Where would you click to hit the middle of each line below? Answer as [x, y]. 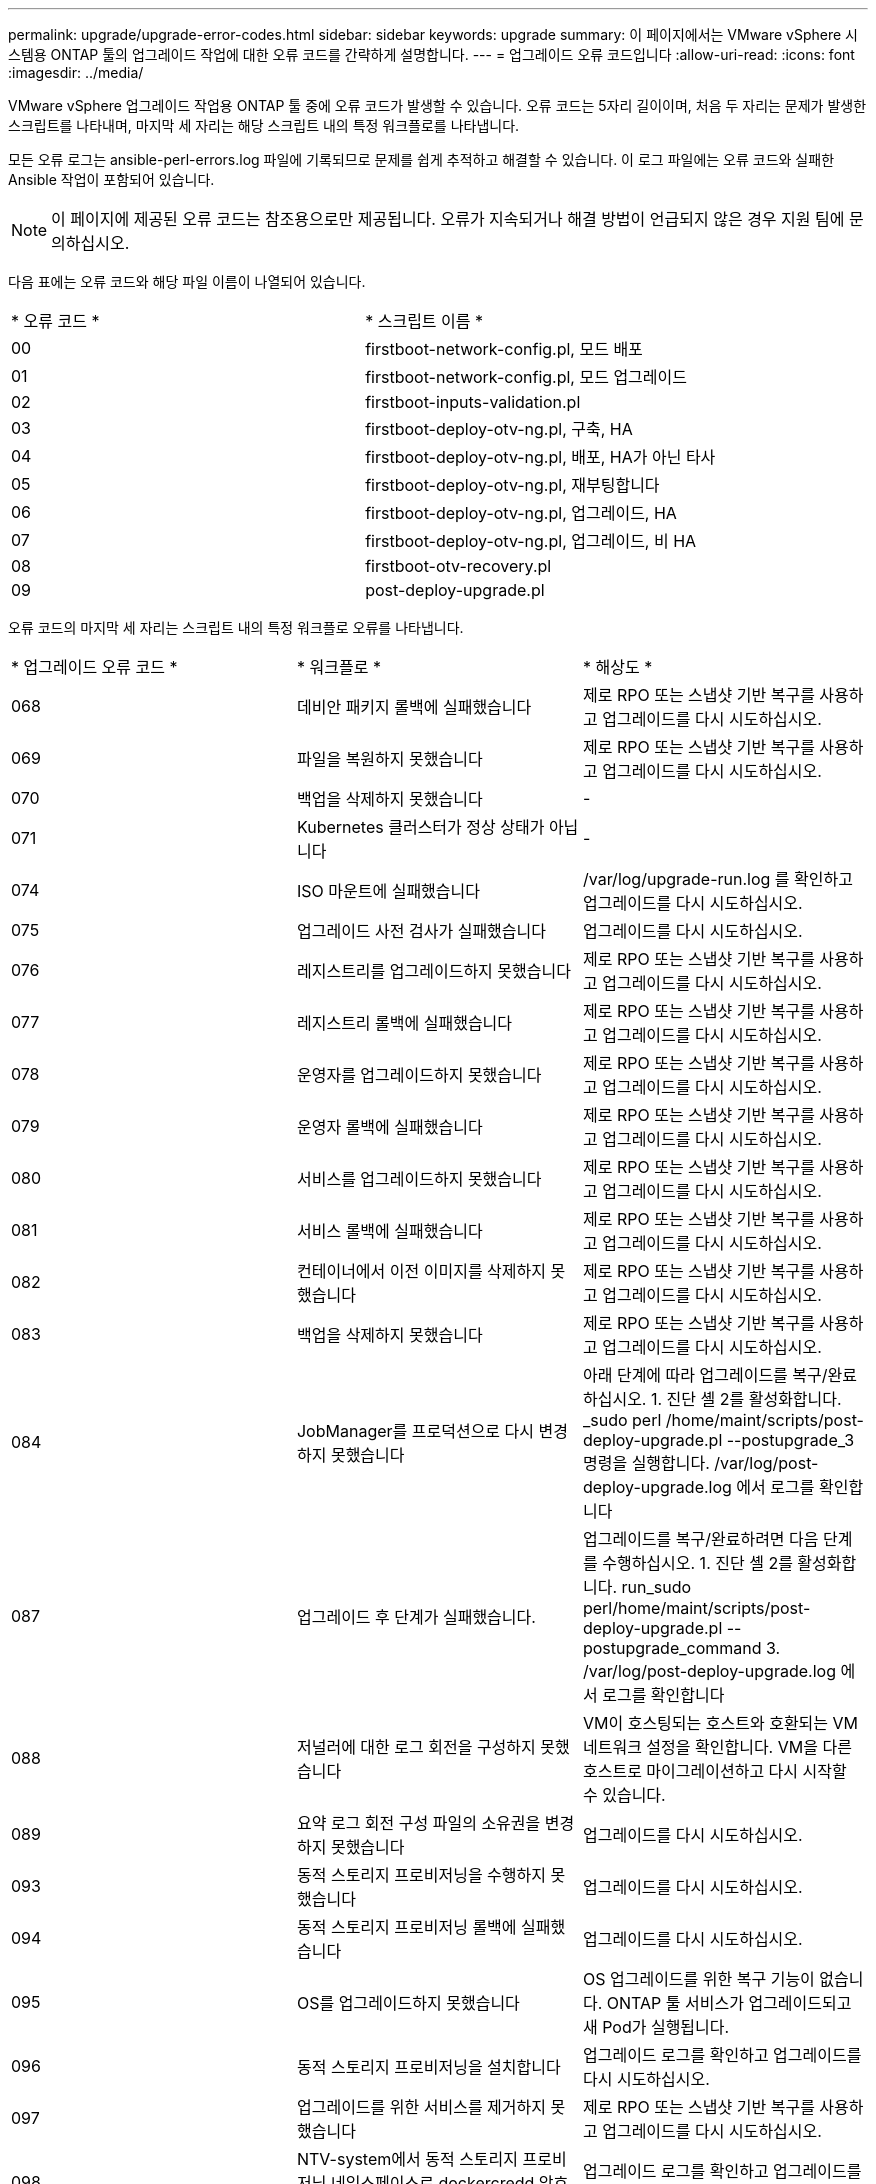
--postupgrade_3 [790, 1440]
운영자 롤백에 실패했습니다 [389, 1127]
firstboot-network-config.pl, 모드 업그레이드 [526, 377]
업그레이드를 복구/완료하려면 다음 [700, 1539]
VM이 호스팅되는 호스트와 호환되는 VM [720, 1723]
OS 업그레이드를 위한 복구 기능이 [698, 1979]
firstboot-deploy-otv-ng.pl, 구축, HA [499, 429]
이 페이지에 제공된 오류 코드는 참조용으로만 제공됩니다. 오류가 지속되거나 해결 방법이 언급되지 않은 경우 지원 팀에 [448, 219]
